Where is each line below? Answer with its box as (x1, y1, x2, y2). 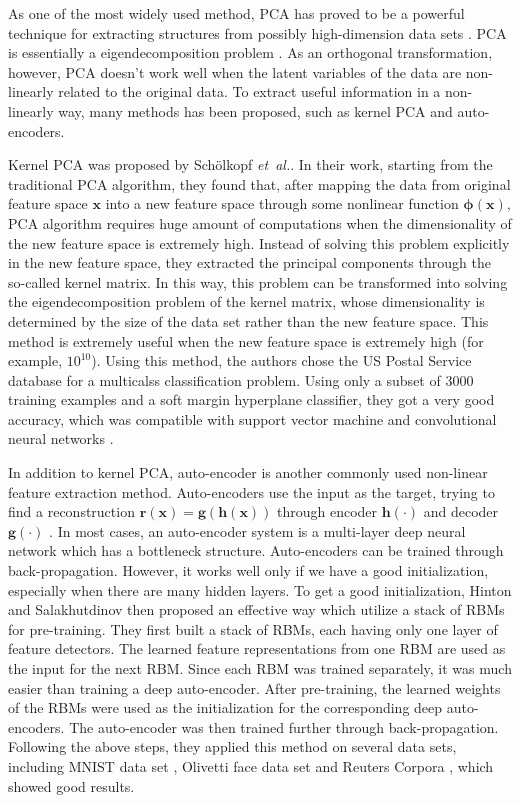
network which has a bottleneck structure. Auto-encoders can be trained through (8, 540, 504, 561)
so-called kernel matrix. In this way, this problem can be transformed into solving (8, 271, 508, 292)
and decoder (423, 501, 499, 522)
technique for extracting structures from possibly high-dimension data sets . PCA (8, 22, 507, 43)
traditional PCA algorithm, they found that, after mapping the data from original (8, 173, 511, 194)
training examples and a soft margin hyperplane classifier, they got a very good (8, 389, 495, 410)
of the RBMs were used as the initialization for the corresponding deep (8, 697, 443, 718)
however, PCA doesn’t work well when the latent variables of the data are (8, 61, 462, 82)
